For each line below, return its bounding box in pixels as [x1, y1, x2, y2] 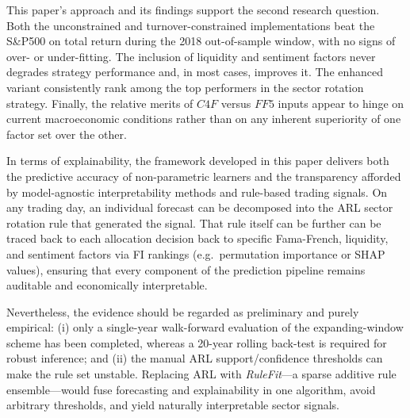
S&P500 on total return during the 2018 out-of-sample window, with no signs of [6, 33, 396, 49]
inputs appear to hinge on [278, 94, 404, 111]
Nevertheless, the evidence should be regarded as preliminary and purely [6, 303, 359, 320]
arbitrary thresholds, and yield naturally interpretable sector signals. [6, 397, 339, 413]
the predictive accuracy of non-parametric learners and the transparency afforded [6, 167, 401, 184]
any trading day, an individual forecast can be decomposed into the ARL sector [6, 199, 393, 216]
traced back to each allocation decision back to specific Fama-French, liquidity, [6, 230, 389, 247]
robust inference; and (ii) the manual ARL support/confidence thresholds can [6, 350, 383, 366]
